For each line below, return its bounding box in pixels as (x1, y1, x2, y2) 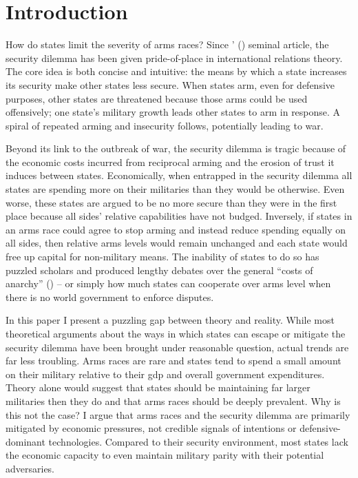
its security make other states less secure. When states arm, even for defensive (6, 77, 335, 92)
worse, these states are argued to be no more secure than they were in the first (6, 195, 337, 209)
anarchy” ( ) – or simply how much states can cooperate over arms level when (6, 276, 331, 291)
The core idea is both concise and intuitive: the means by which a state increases (6, 64, 347, 79)
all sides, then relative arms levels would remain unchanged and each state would (6, 236, 348, 250)
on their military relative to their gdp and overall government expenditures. (6, 366, 325, 381)
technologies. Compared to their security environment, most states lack (48, 434, 348, 448)
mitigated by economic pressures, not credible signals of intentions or (6, 421, 297, 435)
